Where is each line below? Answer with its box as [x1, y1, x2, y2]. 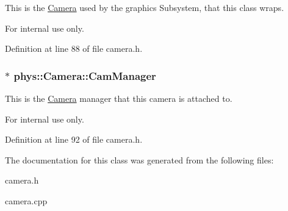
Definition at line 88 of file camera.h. [5, 42, 143, 55]
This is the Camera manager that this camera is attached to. [5, 92, 232, 104]
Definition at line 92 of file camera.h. [5, 133, 143, 146]
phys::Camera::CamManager [13, 68, 156, 83]
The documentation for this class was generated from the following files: [5, 153, 274, 166]
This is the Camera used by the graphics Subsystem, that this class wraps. [5, 1, 284, 13]
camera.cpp [5, 194, 48, 207]
